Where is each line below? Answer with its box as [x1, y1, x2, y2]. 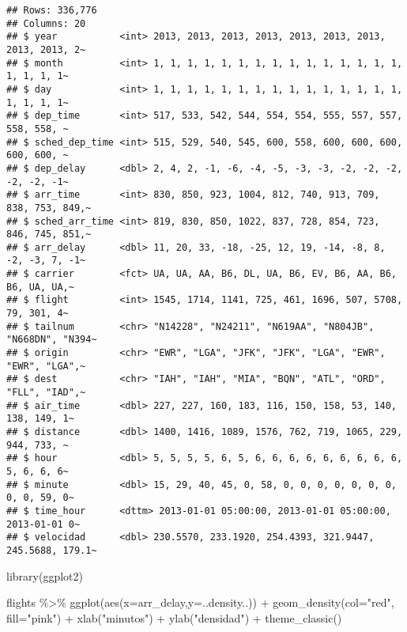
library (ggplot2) [6, 567, 83, 584]
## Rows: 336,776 [6, 5, 97, 16]
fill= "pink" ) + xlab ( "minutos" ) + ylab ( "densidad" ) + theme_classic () [6, 609, 342, 626]
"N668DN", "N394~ [6, 334, 97, 346]
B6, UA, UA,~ [6, 281, 74, 293]
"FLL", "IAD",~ [6, 387, 86, 399]
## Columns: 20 [6, 17, 86, 29]
